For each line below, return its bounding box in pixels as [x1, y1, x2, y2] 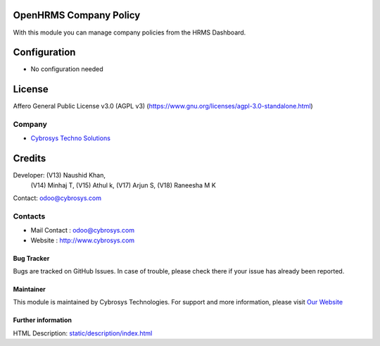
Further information [13, 316, 72, 324]
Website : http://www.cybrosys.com [30, 236, 135, 245]
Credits [13, 152, 46, 165]
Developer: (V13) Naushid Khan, [13, 171, 106, 180]
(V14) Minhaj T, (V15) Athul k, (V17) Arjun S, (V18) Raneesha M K [30, 180, 216, 190]
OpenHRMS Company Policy [13, 9, 141, 21]
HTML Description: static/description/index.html [13, 328, 153, 338]
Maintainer [13, 285, 46, 294]
